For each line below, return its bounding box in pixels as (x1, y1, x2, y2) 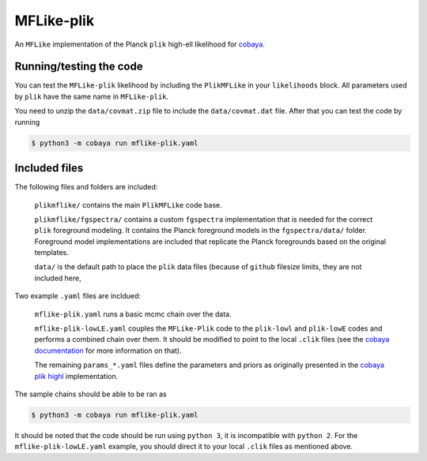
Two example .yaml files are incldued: (14, 291, 142, 301)
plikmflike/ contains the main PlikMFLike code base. (34, 200, 222, 209)
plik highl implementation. (34, 371, 119, 380)
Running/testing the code (14, 60, 143, 73)
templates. (34, 248, 69, 257)
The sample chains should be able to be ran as (14, 389, 167, 399)
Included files (14, 162, 84, 175)
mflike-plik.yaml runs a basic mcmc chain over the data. (34, 309, 232, 319)
